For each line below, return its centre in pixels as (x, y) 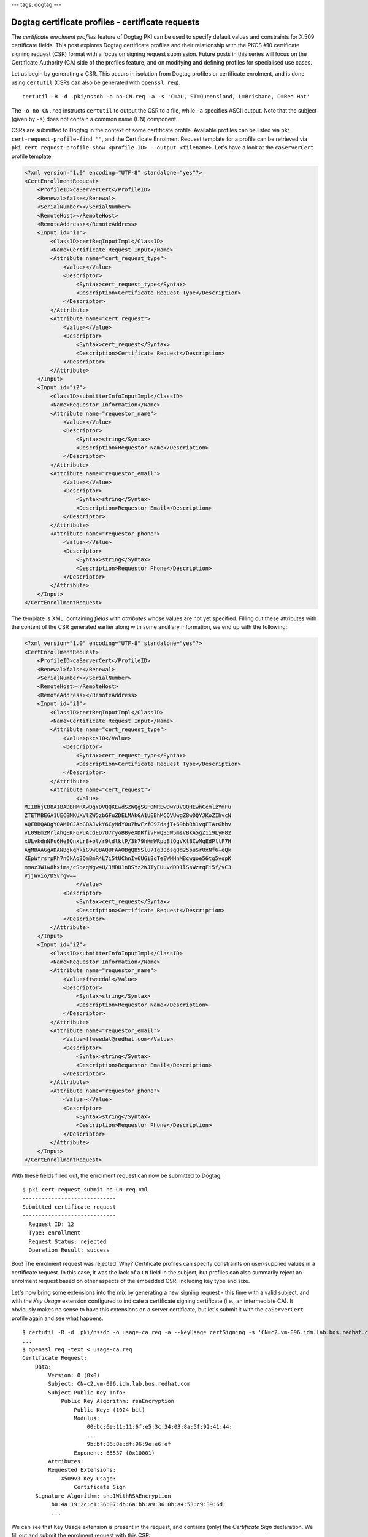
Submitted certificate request (69, 1207)
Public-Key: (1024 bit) (109, 1410)
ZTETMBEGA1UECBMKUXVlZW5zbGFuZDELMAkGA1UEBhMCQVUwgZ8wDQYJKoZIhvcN (128, 816)
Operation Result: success (69, 1250)
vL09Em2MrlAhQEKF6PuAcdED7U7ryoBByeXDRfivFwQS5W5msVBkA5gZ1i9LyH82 (128, 833)
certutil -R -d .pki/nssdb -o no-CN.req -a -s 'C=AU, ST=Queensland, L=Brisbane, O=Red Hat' (166, 97)
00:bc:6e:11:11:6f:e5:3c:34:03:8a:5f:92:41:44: (159, 1427)
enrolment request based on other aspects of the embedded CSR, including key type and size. (131, 1281)
